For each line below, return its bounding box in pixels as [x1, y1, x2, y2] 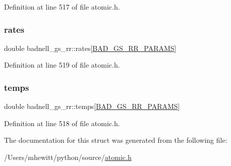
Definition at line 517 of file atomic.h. [4, 2, 120, 12]
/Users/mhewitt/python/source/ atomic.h [4, 152, 132, 162]
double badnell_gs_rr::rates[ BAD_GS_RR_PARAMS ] [4, 42, 177, 53]
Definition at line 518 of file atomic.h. [4, 118, 120, 128]
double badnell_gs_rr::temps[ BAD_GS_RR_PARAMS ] [4, 101, 180, 112]
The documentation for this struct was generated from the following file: [4, 135, 227, 145]
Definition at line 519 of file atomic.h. [4, 60, 120, 70]
